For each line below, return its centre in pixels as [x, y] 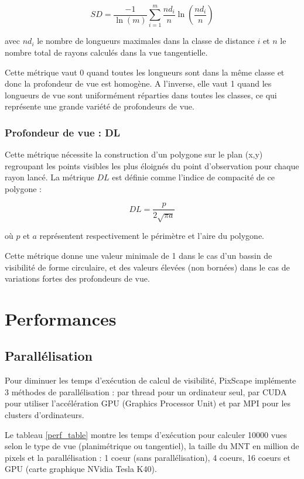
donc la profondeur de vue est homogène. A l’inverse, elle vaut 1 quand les [138, 83]
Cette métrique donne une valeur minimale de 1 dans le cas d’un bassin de [139, 255]
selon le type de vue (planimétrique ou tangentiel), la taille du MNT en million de [152, 446]
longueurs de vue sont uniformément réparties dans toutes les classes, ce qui [141, 95]
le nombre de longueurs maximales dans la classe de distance [146, 41]
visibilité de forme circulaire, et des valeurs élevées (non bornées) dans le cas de [147, 267]
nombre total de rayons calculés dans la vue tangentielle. [106, 52]
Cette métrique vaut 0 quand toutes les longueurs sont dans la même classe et [145, 72]
